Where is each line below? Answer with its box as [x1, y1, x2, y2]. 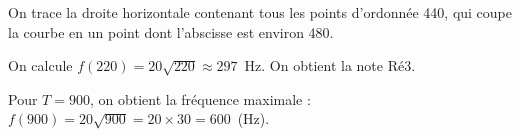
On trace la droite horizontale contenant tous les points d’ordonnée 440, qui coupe [8, 2, 513, 22]
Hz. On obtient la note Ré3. [244, 55, 416, 76]
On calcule [8, 55, 73, 76]
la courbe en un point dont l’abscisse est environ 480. [8, 21, 334, 42]
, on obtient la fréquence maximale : [89, 88, 311, 109]
